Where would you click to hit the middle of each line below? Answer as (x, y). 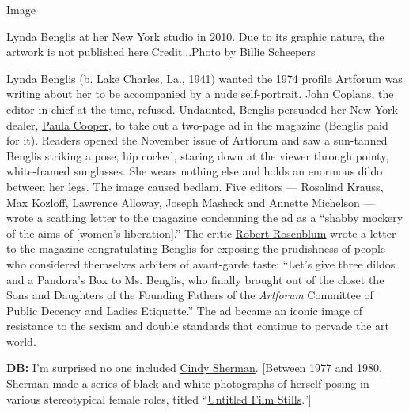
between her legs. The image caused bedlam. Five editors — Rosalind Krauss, (195, 186)
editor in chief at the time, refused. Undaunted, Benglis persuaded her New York (202, 109)
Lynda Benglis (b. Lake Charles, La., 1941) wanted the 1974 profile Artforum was (204, 78)
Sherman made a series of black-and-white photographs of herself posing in (188, 383)
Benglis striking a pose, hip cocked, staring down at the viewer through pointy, (198, 155)
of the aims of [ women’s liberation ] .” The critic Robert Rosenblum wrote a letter (201, 233)
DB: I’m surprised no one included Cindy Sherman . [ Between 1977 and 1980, (194, 368)
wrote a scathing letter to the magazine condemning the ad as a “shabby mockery (205, 218)
